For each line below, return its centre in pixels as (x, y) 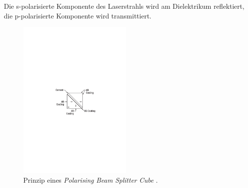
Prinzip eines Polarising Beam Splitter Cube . (91, 179)
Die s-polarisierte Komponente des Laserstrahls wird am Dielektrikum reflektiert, (124, 6)
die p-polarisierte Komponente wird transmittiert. (78, 15)
